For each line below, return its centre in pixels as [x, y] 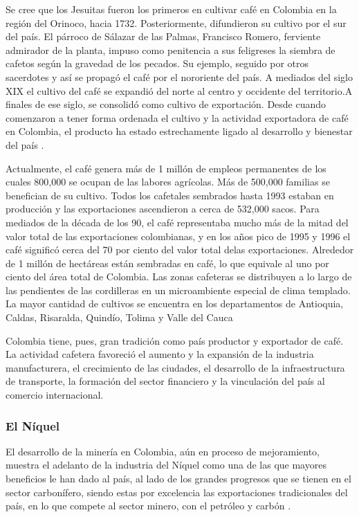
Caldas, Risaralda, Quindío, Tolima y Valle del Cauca [119, 317]
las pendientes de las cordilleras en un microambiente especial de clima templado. [178, 290]
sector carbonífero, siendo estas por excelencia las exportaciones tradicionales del [177, 492]
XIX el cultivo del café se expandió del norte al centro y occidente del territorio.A [179, 90]
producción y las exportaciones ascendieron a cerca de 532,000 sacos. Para [163, 209]
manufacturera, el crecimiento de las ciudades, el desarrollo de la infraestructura [175, 367]
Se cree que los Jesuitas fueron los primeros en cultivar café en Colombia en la [171, 9]
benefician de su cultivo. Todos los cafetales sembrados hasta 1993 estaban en [170, 195]
